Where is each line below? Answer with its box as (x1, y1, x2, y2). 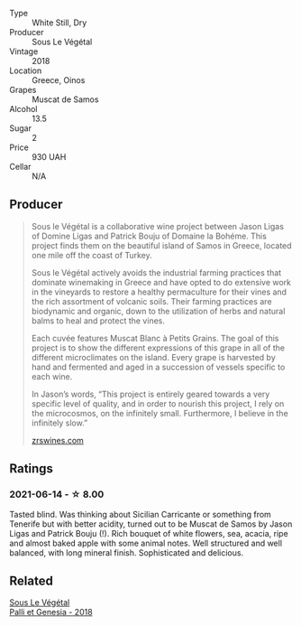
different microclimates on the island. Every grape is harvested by (31, 351, 277, 362)
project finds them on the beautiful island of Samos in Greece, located (31, 239, 292, 251)
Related (9, 573, 54, 588)
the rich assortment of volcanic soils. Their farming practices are (31, 295, 272, 306)
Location (9, 65, 42, 76)
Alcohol (9, 104, 38, 114)
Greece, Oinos (32, 75, 86, 85)
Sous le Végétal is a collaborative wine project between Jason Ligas (31, 220, 284, 231)
